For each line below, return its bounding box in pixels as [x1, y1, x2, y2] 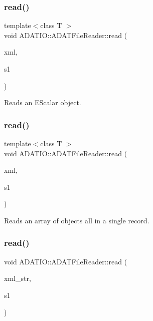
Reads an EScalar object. [4, 97, 81, 108]
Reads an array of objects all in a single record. [4, 215, 149, 225]
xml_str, [4, 273, 31, 283]
